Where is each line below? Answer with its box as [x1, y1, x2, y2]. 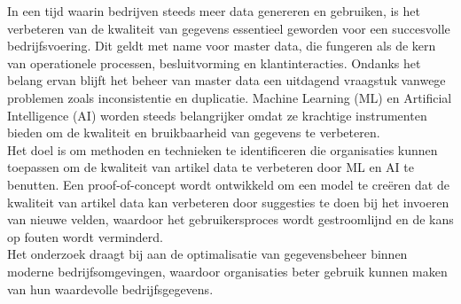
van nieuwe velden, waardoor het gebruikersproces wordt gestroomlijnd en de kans [7, 210, 454, 229]
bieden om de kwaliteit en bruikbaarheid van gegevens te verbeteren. [7, 123, 380, 142]
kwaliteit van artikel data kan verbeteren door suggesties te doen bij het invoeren [7, 192, 449, 211]
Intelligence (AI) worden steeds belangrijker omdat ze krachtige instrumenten [7, 105, 427, 124]
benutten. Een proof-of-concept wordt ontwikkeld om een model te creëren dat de [7, 175, 449, 193]
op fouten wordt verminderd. [7, 227, 163, 246]
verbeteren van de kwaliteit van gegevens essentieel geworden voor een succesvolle [7, 19, 450, 37]
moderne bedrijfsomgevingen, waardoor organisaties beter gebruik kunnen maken [7, 261, 448, 280]
